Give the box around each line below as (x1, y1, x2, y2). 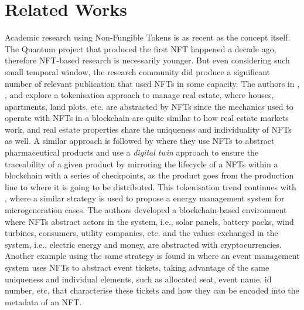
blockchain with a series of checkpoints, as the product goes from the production (5, 169, 294, 181)
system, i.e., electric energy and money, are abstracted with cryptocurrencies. (5, 238, 282, 250)
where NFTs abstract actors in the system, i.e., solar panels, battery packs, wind (5, 215, 294, 227)
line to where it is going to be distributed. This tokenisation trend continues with (5, 180, 296, 193)
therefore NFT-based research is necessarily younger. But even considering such (5, 54, 290, 66)
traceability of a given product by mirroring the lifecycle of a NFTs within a (5, 157, 278, 170)
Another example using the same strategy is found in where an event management (5, 250, 300, 262)
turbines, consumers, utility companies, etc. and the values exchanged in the (5, 227, 278, 239)
